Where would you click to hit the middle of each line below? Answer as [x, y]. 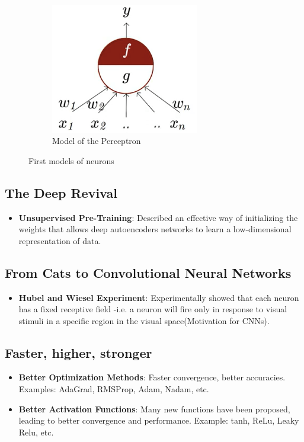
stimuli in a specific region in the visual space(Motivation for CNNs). [144, 320]
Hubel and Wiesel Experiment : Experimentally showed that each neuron [159, 297]
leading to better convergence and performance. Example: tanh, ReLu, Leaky [159, 420]
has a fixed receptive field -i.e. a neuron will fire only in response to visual [153, 309]
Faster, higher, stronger [79, 352]
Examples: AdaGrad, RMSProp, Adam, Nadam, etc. [114, 389]
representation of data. [60, 240]
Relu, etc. [36, 432]
